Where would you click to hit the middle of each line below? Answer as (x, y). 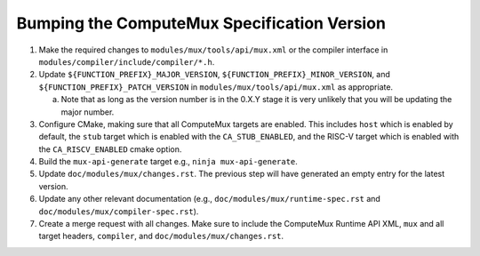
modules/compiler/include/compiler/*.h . (127, 61)
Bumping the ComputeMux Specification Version (201, 23)
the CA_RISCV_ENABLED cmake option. (110, 149)
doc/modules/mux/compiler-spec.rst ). (119, 211)
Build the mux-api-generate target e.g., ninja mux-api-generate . (168, 162)
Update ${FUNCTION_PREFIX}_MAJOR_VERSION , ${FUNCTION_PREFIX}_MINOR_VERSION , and (215, 75)
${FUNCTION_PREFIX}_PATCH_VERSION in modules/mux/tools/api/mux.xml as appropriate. (216, 87)
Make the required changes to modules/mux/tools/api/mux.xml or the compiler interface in (213, 50)
